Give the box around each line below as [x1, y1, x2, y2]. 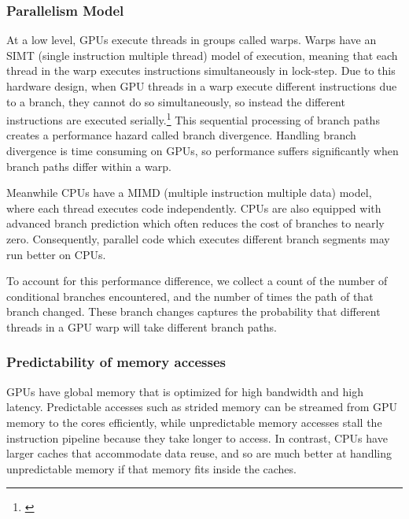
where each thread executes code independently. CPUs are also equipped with [6, 199, 381, 216]
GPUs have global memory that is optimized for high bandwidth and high [6, 383, 364, 399]
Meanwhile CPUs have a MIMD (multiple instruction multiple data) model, [6, 184, 372, 201]
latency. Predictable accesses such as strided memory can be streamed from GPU [6, 399, 397, 415]
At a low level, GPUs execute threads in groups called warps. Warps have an [6, 32, 377, 48]
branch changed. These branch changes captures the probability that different [6, 303, 381, 320]
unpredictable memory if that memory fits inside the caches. [6, 460, 297, 476]
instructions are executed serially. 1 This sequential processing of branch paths [6, 109, 380, 128]
